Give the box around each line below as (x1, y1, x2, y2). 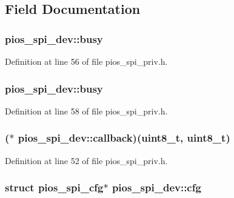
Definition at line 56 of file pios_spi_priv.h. (5, 55, 168, 67)
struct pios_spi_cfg (5, 180, 104, 195)
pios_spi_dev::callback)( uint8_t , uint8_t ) (18, 130, 230, 145)
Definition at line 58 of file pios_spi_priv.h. (5, 104, 168, 117)
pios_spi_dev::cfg (112, 180, 201, 195)
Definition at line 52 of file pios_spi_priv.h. (5, 154, 168, 167)
